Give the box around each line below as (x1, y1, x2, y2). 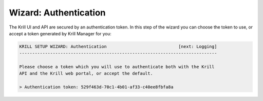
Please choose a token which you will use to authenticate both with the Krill (19, 64, 215, 70)
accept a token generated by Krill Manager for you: (9, 30, 112, 36)
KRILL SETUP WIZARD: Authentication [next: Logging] (19, 43, 217, 49)
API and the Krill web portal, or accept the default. (19, 71, 153, 76)
